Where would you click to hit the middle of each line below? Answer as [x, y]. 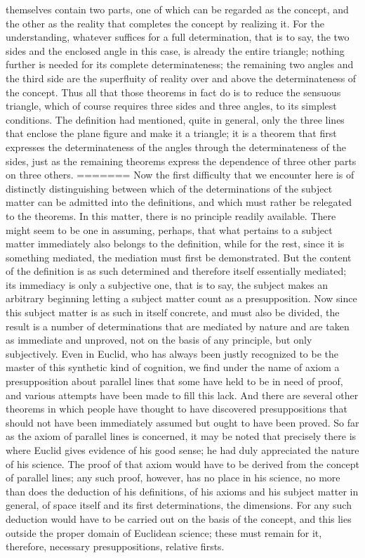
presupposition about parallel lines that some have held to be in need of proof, [174, 381]
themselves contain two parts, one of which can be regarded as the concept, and [177, 9]
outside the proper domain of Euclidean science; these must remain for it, [164, 532]
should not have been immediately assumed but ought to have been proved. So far [182, 422]
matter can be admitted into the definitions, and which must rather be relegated [179, 202]
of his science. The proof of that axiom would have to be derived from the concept [182, 463]
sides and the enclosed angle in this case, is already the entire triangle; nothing [175, 50]
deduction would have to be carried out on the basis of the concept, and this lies [179, 518]
